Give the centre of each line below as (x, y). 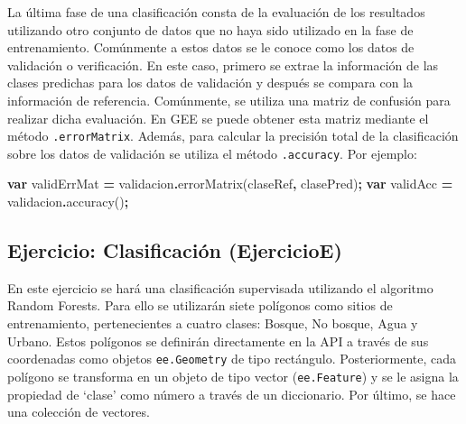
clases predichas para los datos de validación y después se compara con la (210, 83)
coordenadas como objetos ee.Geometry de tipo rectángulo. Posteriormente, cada (232, 359)
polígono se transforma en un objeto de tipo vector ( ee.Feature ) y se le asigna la (233, 376)
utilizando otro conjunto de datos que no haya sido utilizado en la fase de (210, 29)
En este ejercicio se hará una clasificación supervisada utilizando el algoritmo (220, 287)
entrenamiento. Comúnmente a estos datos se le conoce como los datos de (211, 47)
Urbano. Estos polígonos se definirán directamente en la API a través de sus (218, 341)
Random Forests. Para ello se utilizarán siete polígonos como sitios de (200, 305)
